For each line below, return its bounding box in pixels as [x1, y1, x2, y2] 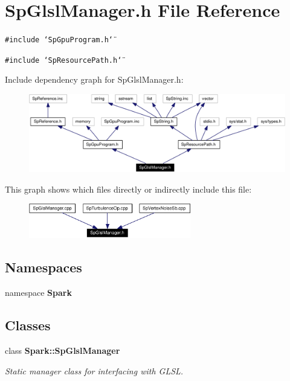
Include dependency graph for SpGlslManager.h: [5, 73, 184, 86]
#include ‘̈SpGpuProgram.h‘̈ [5, 36, 113, 45]
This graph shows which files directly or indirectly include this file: [5, 182, 252, 195]
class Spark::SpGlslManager [5, 344, 120, 356]
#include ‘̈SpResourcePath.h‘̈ [5, 56, 122, 65]
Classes [5, 316, 51, 335]
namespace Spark [5, 286, 72, 299]
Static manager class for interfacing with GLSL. [5, 364, 184, 377]
